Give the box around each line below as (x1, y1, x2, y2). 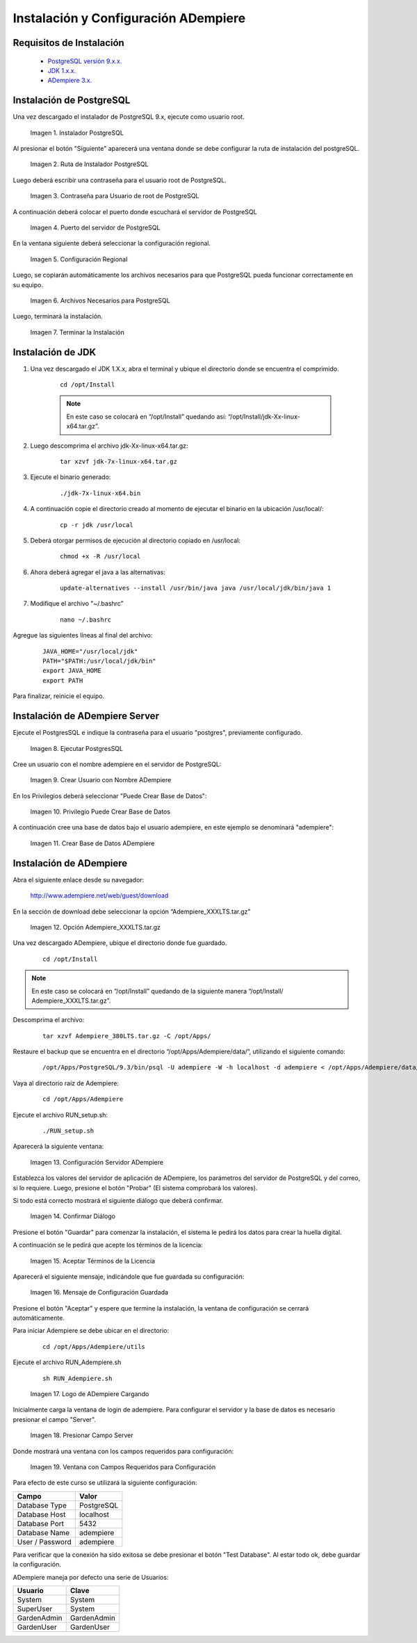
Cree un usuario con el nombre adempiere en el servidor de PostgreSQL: (13, 760, 222, 768)
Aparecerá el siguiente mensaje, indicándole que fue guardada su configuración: (13, 1272, 245, 1281)
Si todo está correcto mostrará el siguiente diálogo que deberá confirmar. (13, 1196, 224, 1204)
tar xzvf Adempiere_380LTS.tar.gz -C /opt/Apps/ (42, 1032, 211, 1039)
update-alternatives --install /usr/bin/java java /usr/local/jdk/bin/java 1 (60, 584, 332, 592)
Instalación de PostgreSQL (13, 95, 131, 106)
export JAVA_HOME (42, 667, 101, 674)
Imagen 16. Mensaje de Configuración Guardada (30, 1288, 169, 1297)
